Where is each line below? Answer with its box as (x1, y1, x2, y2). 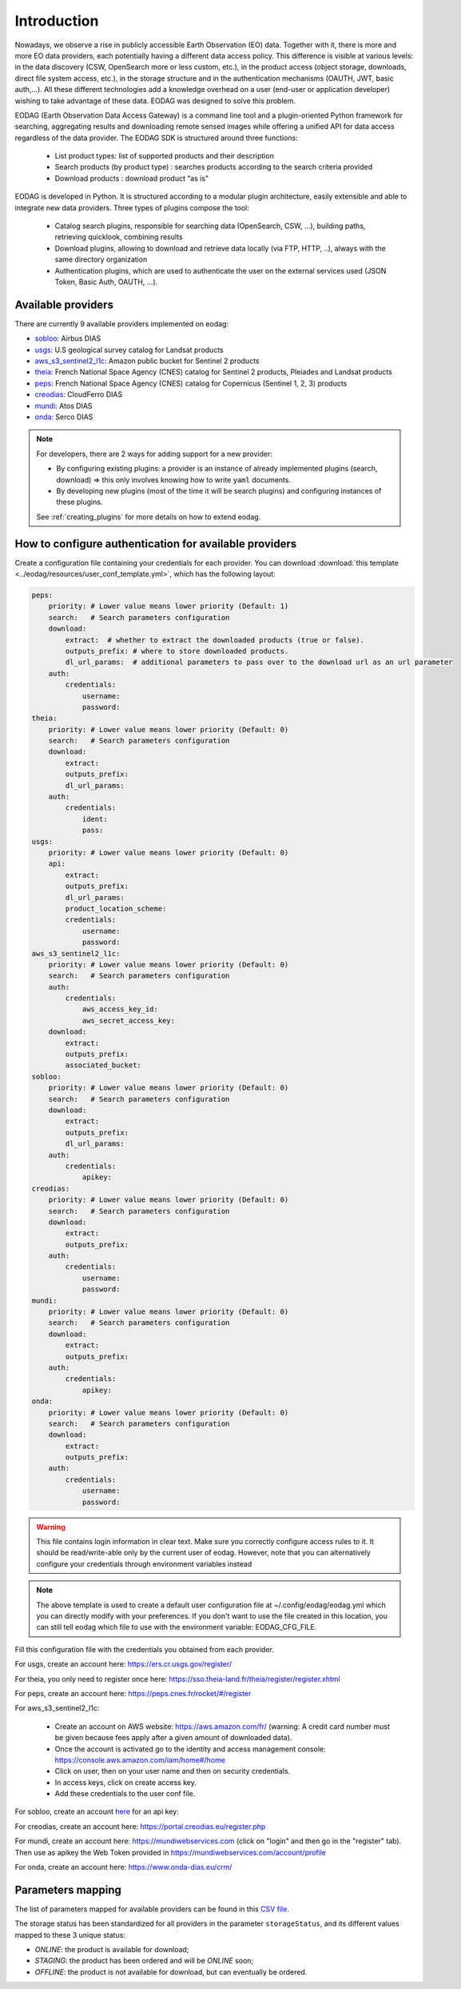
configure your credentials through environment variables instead (36, 1559, 252, 1568)
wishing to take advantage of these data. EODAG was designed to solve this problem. (14, 96, 296, 106)
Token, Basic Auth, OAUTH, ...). (54, 277, 158, 286)
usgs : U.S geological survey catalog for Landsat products (34, 345, 224, 354)
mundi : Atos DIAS (34, 401, 93, 410)
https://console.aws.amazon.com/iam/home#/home (54, 1755, 225, 1764)
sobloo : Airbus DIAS (34, 334, 101, 343)
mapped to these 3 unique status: (14, 1930, 125, 1939)
